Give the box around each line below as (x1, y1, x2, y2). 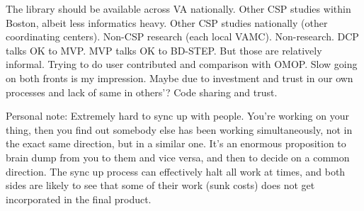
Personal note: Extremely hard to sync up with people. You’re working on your (6, 108, 349, 123)
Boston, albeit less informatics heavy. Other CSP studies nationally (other (6, 15, 328, 30)
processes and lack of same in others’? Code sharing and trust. (6, 84, 278, 99)
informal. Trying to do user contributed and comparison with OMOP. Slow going (6, 57, 358, 72)
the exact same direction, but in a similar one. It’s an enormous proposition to (6, 136, 346, 151)
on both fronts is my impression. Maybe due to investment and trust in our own (6, 70, 353, 85)
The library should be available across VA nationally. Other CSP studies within (6, 1, 351, 16)
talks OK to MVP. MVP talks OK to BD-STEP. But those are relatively (6, 42, 322, 57)
